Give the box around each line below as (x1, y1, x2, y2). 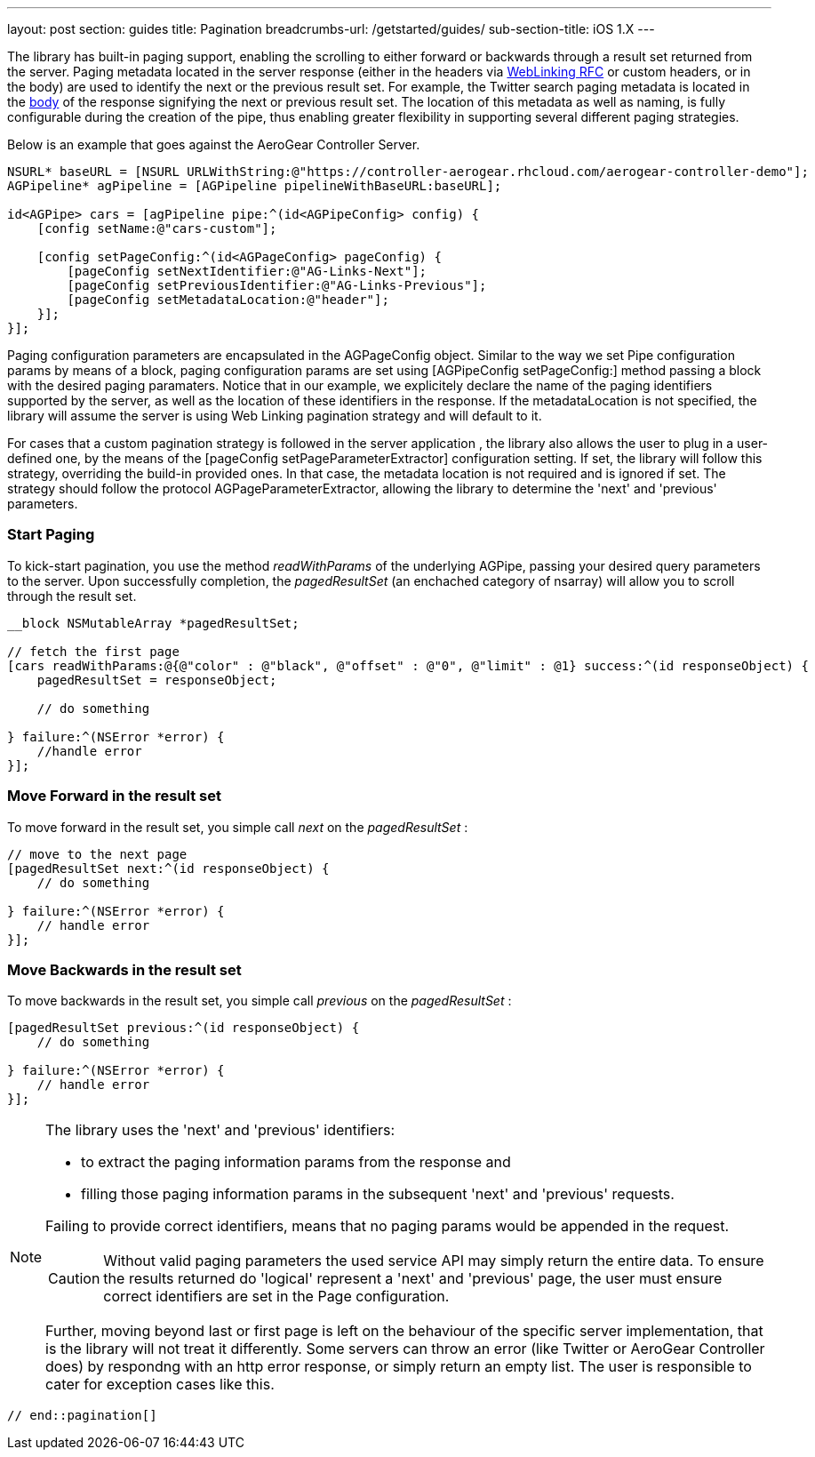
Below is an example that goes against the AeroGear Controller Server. (7, 137, 420, 152)
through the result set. (7, 588, 137, 604)
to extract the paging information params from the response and (81, 1153, 511, 1172)
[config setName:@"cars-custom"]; (36, 221, 277, 236)
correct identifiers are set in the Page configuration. (103, 1287, 450, 1306)
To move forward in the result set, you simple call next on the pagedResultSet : (7, 819, 468, 835)
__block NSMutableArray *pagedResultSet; (7, 615, 300, 630)
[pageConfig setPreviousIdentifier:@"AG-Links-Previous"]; (67, 278, 487, 292)
